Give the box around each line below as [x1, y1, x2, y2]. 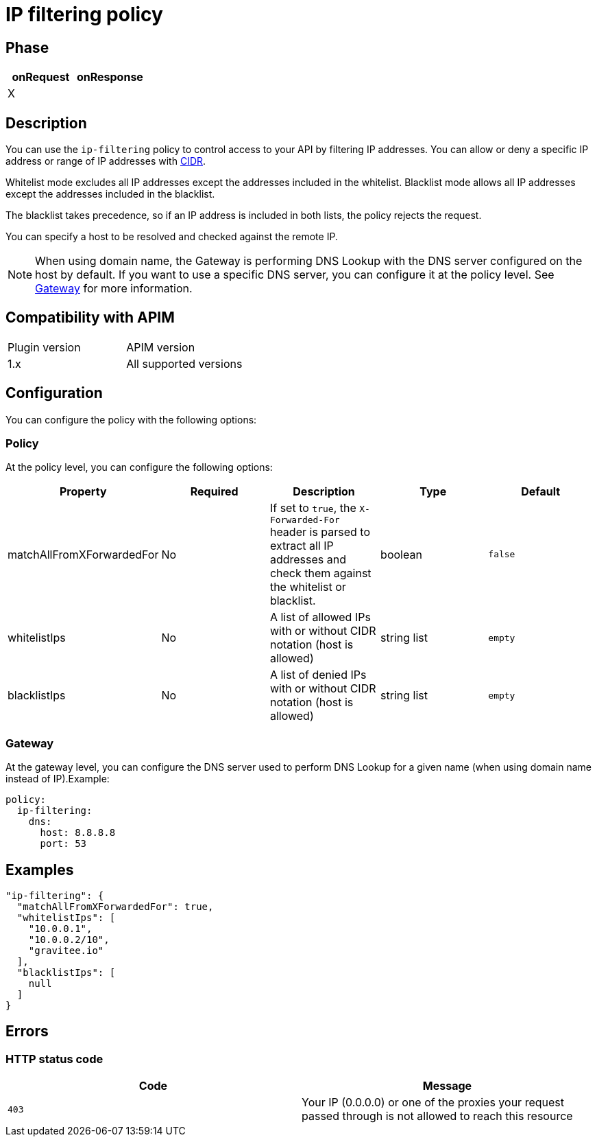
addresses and [269, 552, 346, 567]
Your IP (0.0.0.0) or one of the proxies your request [302, 1095, 564, 1110]
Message [422, 1079, 472, 1093]
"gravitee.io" [28, 945, 104, 957]
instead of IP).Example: [5, 773, 110, 785]
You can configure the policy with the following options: [5, 413, 257, 426]
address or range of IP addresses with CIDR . [5, 155, 206, 167]
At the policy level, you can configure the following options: [5, 461, 273, 474]
